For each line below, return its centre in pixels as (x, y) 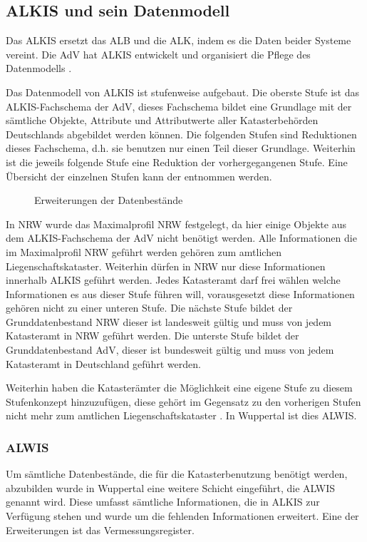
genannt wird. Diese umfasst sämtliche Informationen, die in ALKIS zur (163, 502)
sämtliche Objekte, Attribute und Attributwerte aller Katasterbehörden (162, 120)
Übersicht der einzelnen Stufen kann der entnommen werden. (139, 176)
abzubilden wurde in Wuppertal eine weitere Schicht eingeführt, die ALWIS (171, 487)
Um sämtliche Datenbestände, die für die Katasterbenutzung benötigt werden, (177, 474)
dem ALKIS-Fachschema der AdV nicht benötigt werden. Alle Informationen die (181, 238)
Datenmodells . (39, 68)
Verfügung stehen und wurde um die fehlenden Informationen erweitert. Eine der (182, 516)
